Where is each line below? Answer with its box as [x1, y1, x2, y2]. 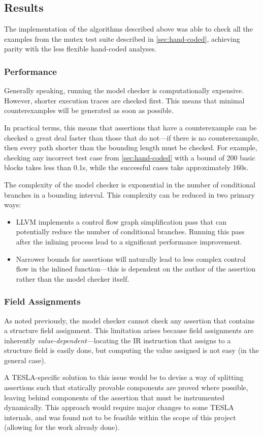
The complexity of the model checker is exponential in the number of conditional [4, 179, 255, 189]
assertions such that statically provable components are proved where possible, [4, 382, 248, 393]
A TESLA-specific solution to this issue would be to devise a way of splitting [4, 372, 244, 383]
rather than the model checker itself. [16, 273, 129, 284]
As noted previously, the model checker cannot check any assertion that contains [4, 315, 255, 325]
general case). [4, 355, 46, 365]
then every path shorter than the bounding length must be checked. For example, [4, 142, 257, 153]
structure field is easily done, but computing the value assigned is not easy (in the [4, 345, 259, 356]
